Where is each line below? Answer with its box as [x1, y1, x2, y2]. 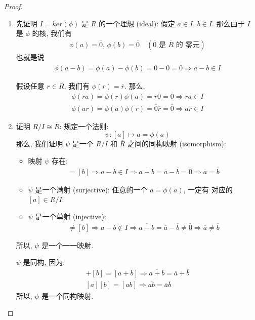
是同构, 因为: [23, 257, 65, 267]
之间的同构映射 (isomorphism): [127, 138, 226, 149]
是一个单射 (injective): [35, 211, 106, 221]
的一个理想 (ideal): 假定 [98, 18, 175, 28]
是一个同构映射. [41, 290, 94, 301]
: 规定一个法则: [59, 121, 109, 131]
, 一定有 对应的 [183, 184, 233, 194]
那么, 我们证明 [16, 138, 63, 149]
